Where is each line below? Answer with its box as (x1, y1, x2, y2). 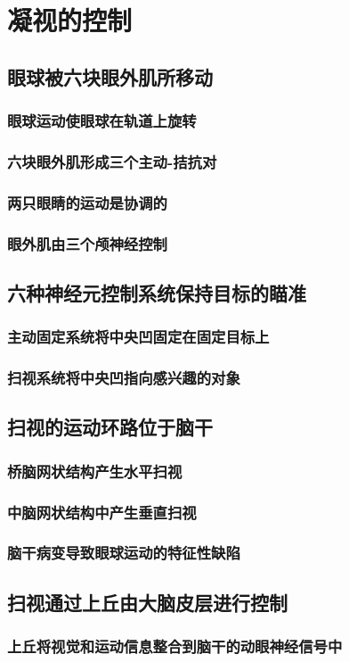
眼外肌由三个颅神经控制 (7, 232, 167, 254)
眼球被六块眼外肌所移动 (7, 62, 213, 90)
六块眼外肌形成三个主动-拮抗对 (7, 150, 217, 172)
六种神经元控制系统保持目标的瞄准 (7, 278, 306, 306)
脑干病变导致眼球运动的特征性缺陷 (7, 542, 240, 564)
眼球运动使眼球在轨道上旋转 (7, 110, 197, 132)
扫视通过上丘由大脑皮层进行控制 (7, 588, 288, 616)
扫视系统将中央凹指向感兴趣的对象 (7, 367, 240, 389)
